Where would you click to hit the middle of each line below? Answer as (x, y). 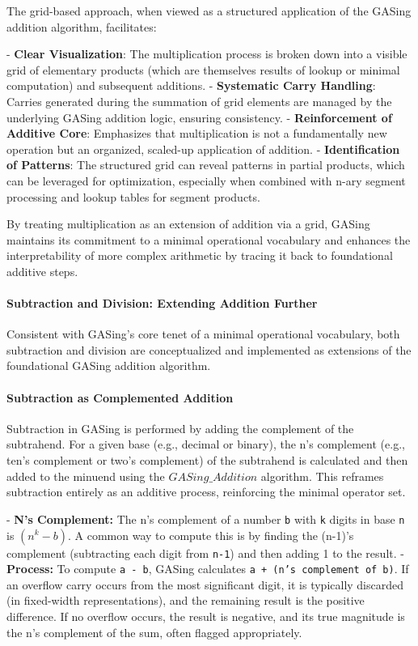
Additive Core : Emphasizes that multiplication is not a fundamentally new (197, 133)
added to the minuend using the (86, 476)
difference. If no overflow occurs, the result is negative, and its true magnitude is (206, 616)
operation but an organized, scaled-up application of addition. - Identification (203, 149)
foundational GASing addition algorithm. (109, 365)
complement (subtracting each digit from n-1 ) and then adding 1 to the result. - (205, 552)
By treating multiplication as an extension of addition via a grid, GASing (188, 224)
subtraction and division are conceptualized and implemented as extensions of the (209, 349)
